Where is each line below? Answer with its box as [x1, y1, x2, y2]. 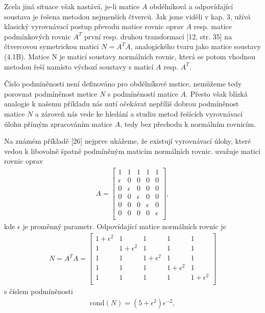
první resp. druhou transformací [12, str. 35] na [84, 31, 232, 41]
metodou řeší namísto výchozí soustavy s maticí [4, 61, 154, 72]
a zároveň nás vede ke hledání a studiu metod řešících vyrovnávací [35, 108, 243, 119]
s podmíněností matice [108, 88, 178, 99]
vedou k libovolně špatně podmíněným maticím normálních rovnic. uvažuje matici [4, 145, 260, 156]
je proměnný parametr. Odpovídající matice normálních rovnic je [22, 221, 226, 232]
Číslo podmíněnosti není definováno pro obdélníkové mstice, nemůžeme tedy [4, 78, 242, 89]
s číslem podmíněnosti [4, 286, 73, 297]
